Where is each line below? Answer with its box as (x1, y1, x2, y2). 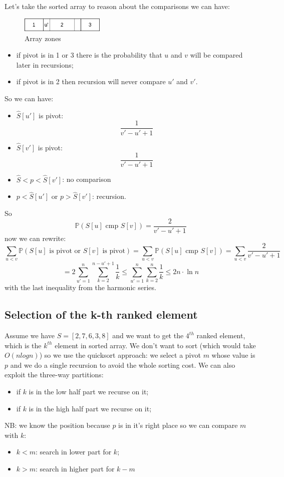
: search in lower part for (36, 446, 112, 457)
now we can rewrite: (5, 232, 66, 243)
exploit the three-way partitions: (5, 369, 104, 380)
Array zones (25, 33, 61, 43)
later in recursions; (16, 59, 74, 70)
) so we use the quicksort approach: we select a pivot (39, 350, 201, 360)
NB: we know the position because (5, 420, 110, 430)
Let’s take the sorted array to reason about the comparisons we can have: (5, 1, 230, 11)
